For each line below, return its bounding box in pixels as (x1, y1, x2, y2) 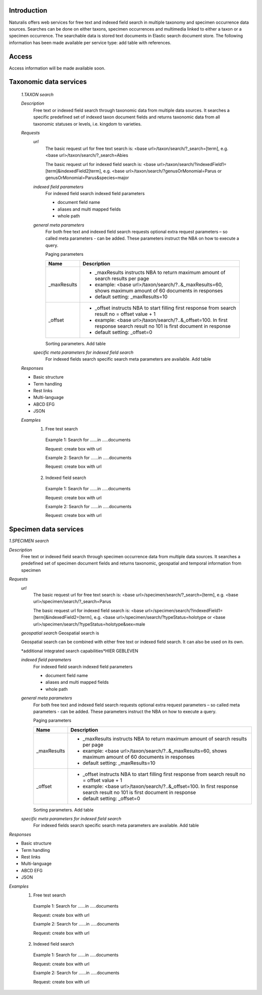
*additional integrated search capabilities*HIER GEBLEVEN (21, 648, 138, 654)
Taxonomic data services (9, 78, 87, 86)
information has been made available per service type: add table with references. (9, 39, 172, 46)
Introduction (9, 6, 48, 15)
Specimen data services (9, 525, 84, 533)
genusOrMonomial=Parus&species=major (45, 175, 130, 181)
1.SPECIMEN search (9, 538, 49, 544)
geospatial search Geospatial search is (21, 630, 99, 636)
